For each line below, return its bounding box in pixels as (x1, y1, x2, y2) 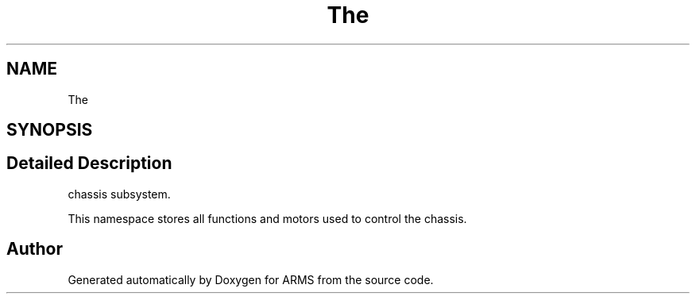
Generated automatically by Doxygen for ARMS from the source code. (68, 272, 434, 287)
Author (6, 239, 63, 260)
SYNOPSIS (6, 120, 93, 140)
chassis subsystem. (68, 187, 171, 201)
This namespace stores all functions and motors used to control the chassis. (68, 211, 467, 225)
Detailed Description (6, 153, 172, 174)
